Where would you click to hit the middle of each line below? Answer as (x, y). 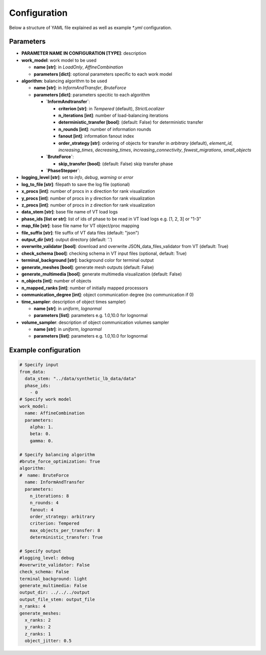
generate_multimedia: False (53, 586)
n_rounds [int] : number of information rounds (105, 129)
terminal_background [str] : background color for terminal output (88, 260)
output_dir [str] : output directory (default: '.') (67, 240)
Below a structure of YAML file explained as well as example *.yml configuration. (91, 28)
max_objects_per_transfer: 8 (65, 530)
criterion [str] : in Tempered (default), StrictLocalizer (112, 108)
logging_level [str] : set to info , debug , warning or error (77, 177)
